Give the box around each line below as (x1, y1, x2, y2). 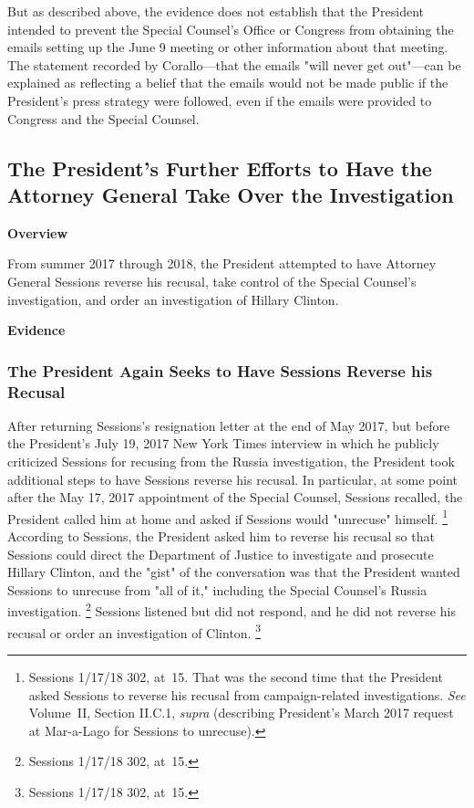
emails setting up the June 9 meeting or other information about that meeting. (7, 37, 448, 57)
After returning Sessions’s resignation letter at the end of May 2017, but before (7, 415, 450, 435)
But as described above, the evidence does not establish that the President (7, 2, 425, 20)
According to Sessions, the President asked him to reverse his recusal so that (7, 527, 435, 546)
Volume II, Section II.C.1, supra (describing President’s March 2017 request (28, 703, 454, 722)
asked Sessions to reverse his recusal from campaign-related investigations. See (28, 685, 466, 704)
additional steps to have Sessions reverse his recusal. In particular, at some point (7, 469, 458, 488)
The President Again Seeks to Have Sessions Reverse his (7, 359, 433, 382)
